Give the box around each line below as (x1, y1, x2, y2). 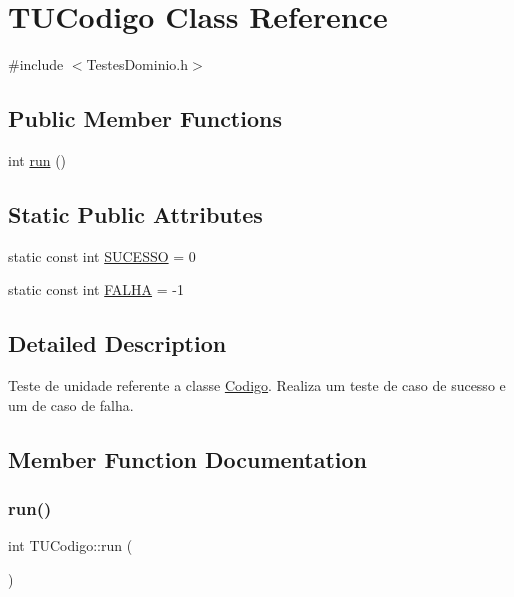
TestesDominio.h (86, 54, 189, 75)
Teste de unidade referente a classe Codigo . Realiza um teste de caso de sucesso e (8, 375, 506, 396)
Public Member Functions (8, 103, 282, 134)
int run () (8, 149, 67, 170)
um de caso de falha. (8, 394, 134, 415)
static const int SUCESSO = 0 (8, 245, 196, 266)
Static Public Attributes (8, 198, 263, 229)
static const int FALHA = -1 (8, 279, 184, 300)
